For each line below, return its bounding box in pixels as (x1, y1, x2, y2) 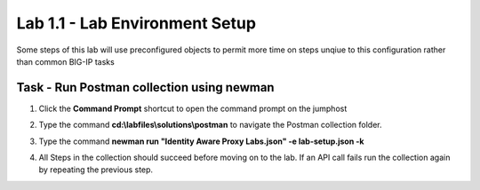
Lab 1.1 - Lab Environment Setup (16, 13, 257, 33)
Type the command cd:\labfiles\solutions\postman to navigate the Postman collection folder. (38, 120, 382, 131)
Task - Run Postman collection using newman (16, 80, 275, 95)
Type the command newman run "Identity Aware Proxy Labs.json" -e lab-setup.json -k (38, 136, 364, 146)
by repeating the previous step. (38, 164, 154, 175)
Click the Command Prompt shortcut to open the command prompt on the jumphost (38, 103, 348, 114)
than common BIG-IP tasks (16, 56, 115, 67)
